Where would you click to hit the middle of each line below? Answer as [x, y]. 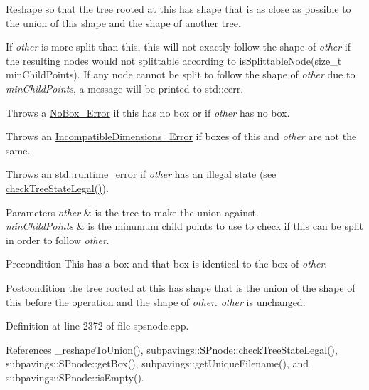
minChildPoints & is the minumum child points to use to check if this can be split [184, 226]
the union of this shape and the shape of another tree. [123, 22]
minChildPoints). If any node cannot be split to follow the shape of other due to [181, 74]
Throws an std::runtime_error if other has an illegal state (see [141, 174]
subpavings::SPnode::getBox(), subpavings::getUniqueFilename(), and [157, 363]
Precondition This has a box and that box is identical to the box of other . [167, 264]
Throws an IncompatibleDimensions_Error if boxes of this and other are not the [181, 136]
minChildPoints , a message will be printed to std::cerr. [125, 88]
